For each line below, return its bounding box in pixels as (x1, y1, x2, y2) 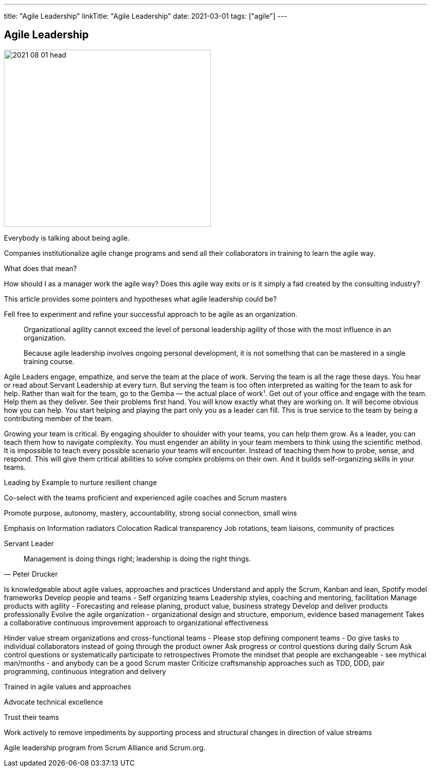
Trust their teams (4, 712, 59, 721)
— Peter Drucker (4, 569, 58, 578)
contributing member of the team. (4, 414, 113, 423)
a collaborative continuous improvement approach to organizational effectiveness (4, 618, 269, 627)
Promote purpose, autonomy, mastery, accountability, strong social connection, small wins (4, 508, 297, 517)
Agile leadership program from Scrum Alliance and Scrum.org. (4, 743, 206, 752)
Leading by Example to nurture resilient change (4, 478, 157, 487)
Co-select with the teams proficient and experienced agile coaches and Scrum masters (4, 493, 287, 502)
